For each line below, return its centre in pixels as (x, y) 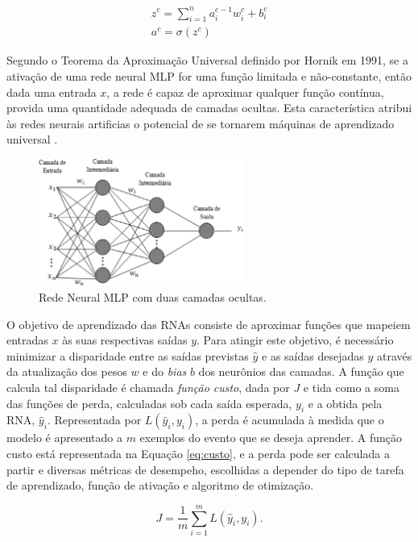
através (394, 355)
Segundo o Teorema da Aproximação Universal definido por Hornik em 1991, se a (207, 60)
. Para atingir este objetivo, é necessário (295, 340)
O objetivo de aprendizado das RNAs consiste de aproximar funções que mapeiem (209, 324)
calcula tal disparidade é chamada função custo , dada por (148, 387)
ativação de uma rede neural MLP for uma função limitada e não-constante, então (209, 75)
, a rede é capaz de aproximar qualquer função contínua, (245, 92)
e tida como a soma (351, 387)
